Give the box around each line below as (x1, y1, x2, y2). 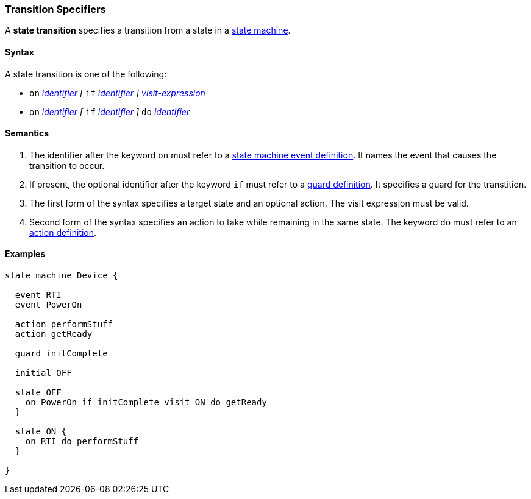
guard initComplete (15, 349, 108, 359)
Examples (5, 249, 46, 260)
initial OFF (15, 368, 72, 378)
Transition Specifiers (5, 3, 106, 15)
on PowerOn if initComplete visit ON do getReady (25, 397, 267, 408)
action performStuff (15, 319, 113, 330)
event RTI (15, 290, 62, 300)
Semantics (5, 128, 49, 139)
